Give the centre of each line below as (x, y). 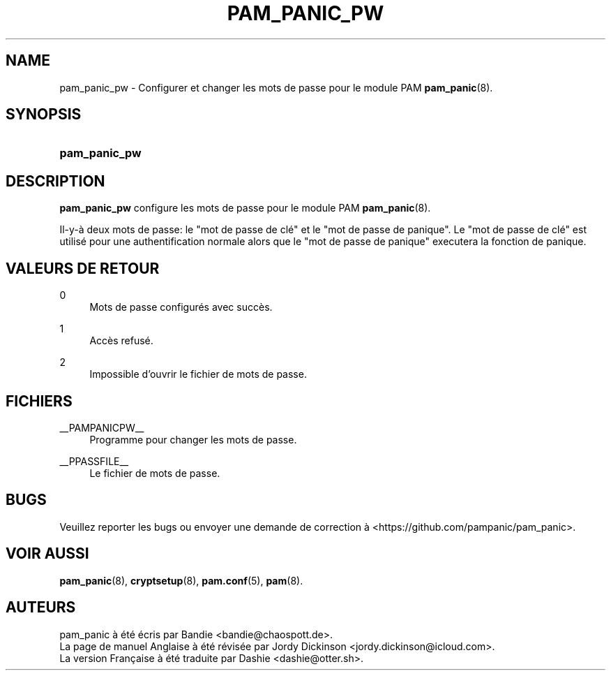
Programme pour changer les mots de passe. (193, 439)
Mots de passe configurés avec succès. (181, 307)
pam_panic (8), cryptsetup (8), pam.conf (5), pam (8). (181, 580)
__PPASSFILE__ (94, 461)
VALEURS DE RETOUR (83, 268)
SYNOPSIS (44, 115)
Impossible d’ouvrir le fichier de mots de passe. (198, 374)
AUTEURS (41, 608)
